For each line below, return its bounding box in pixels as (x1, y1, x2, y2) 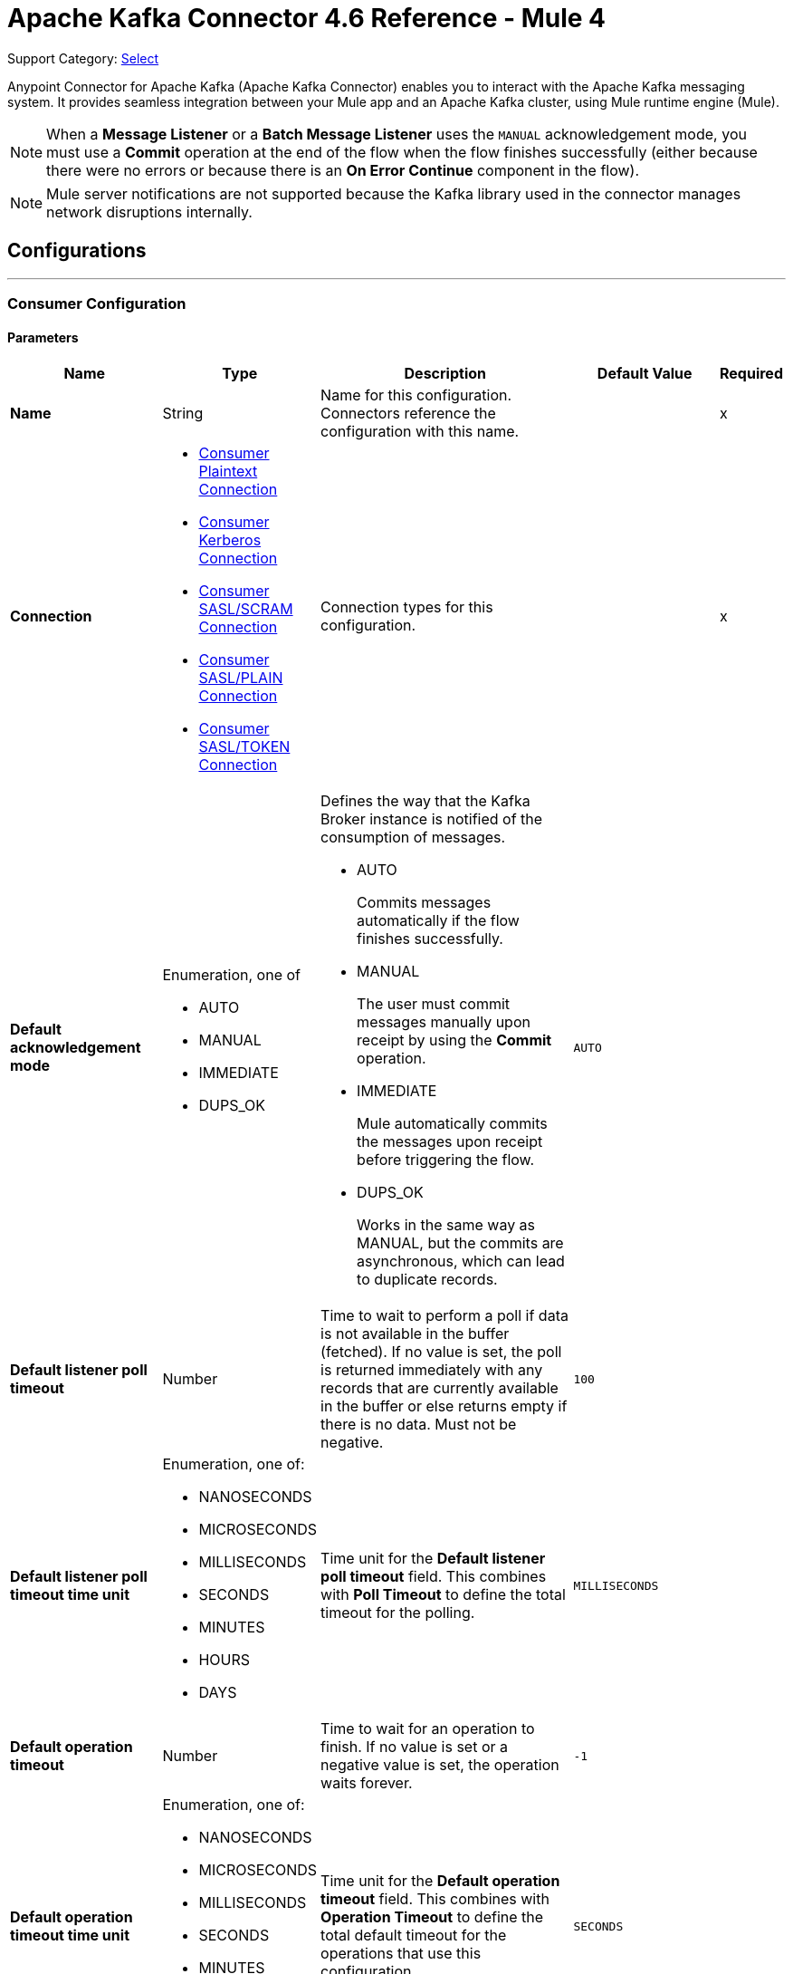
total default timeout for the (320, 1926, 507, 1945)
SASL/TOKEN (198, 737, 291, 756)
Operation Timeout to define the (320, 1908, 544, 1927)
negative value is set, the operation (320, 1756, 559, 1775)
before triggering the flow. (357, 1151, 535, 1170)
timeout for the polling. (320, 1603, 475, 1623)
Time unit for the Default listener (320, 1549, 546, 1568)
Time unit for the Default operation (320, 1872, 560, 1891)
